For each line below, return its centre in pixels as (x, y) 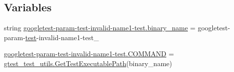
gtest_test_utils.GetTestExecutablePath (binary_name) (88, 63)
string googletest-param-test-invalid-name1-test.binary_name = (100, 28)
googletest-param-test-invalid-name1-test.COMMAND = (89, 54)
